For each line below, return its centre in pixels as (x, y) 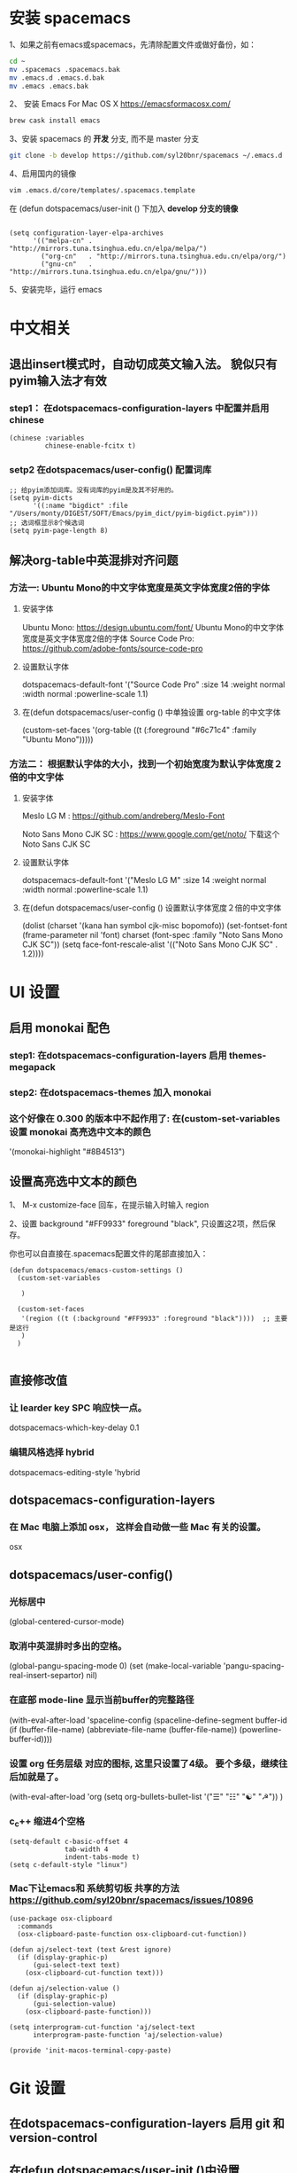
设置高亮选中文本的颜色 (73, 1181)
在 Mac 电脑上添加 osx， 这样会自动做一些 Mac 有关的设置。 (138, 1528)
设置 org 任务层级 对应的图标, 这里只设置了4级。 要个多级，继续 (144, 1763)
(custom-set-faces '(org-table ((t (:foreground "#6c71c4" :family (139, 730)
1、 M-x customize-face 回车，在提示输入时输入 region (109, 1204)
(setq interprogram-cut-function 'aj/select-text (103, 2027)
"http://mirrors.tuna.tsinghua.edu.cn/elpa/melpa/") (108, 249)
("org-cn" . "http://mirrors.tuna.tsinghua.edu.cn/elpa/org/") (164, 257)
